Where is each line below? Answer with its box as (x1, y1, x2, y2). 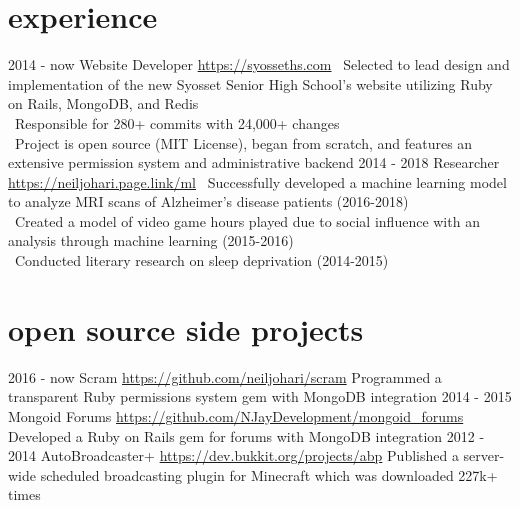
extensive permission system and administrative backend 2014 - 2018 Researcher (8, 152, 500, 173)
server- (463, 445, 505, 466)
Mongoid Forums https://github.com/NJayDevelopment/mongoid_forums (8, 405, 464, 426)
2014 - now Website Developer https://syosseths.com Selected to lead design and (8, 54, 510, 75)
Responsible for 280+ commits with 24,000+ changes (14, 112, 340, 133)
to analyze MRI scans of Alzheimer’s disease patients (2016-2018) (8, 191, 409, 212)
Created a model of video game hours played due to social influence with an (14, 210, 480, 231)
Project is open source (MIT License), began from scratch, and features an (14, 132, 473, 153)
